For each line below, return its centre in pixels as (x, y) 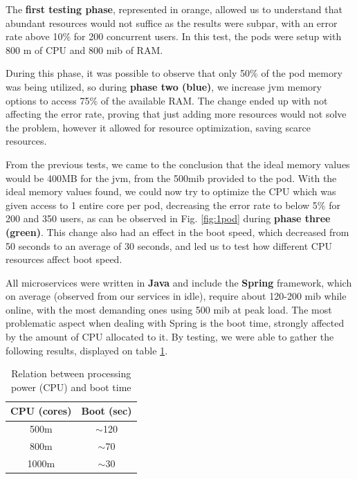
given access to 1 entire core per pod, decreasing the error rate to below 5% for (173, 205)
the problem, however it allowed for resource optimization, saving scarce (158, 127)
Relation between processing (71, 373)
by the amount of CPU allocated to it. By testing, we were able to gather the (170, 337)
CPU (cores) (41, 411)
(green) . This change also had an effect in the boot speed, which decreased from (177, 232)
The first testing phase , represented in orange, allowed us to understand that (174, 9)
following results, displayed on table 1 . (87, 350)
